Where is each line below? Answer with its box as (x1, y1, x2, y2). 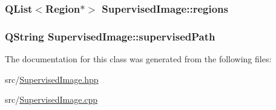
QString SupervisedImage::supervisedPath (5, 28, 215, 44)
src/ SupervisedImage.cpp (5, 93, 98, 106)
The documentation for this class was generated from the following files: (5, 53, 272, 65)
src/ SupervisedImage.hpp (5, 73, 99, 85)
